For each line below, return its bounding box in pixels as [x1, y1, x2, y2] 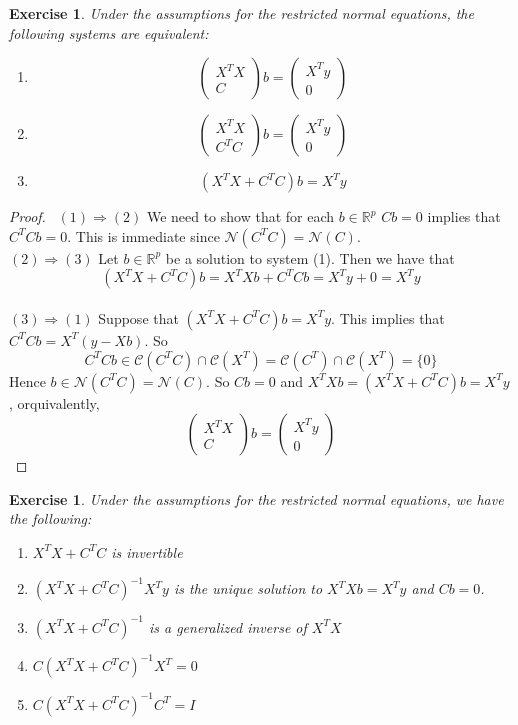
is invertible [111, 541, 183, 562]
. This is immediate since [67, 225, 220, 246]
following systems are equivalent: [9, 22, 209, 43]
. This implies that [331, 307, 445, 328]
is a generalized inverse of [148, 616, 307, 637]
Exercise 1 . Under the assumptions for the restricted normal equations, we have [9, 488, 504, 509]
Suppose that [98, 307, 179, 328]
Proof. [9, 206, 46, 227]
